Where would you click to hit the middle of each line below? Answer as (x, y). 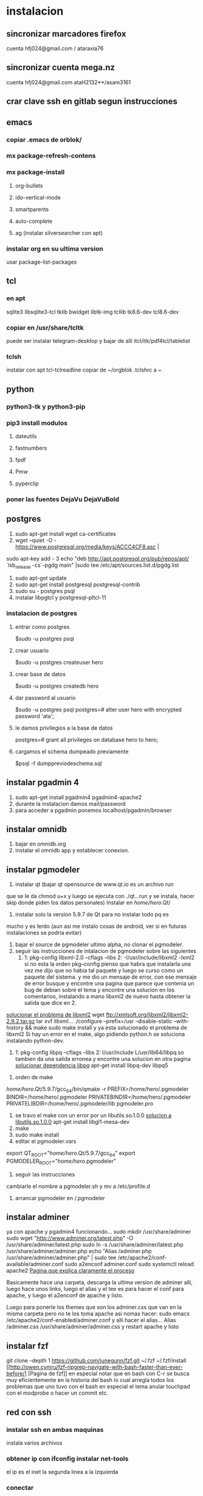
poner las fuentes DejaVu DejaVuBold (63, 499)
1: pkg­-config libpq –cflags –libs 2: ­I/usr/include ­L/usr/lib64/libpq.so (99, 1052)
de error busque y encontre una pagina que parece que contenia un (109, 984)
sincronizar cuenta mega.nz (61, 67)
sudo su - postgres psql (45, 591)
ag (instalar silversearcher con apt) (59, 232)
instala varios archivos (34, 1443)
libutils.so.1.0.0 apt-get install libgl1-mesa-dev (72, 1121)
